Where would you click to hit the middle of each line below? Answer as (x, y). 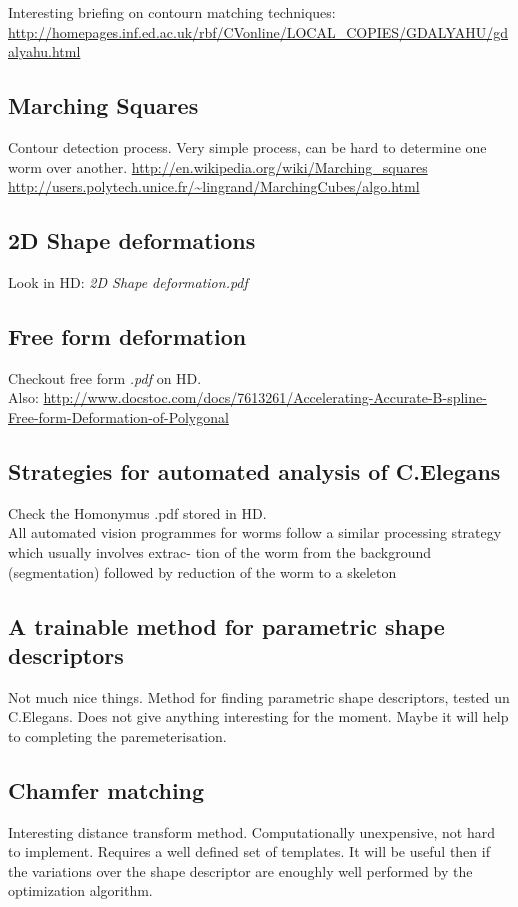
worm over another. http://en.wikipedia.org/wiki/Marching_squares (218, 166)
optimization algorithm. (80, 890)
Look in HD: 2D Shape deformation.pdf (128, 281)
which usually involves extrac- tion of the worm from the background (220, 551)
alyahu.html (44, 51)
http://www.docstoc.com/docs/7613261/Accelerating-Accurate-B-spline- (265, 397)
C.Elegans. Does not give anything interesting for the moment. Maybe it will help (258, 716)
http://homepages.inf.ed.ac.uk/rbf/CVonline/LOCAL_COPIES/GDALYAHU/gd (258, 31)
